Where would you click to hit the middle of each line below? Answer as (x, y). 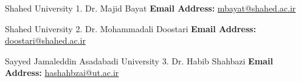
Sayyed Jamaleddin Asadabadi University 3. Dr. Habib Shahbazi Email (139, 60)
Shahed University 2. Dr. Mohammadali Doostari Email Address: (130, 28)
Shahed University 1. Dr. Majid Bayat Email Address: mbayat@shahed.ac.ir (150, 8)
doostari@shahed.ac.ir (45, 40)
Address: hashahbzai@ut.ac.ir (62, 73)
